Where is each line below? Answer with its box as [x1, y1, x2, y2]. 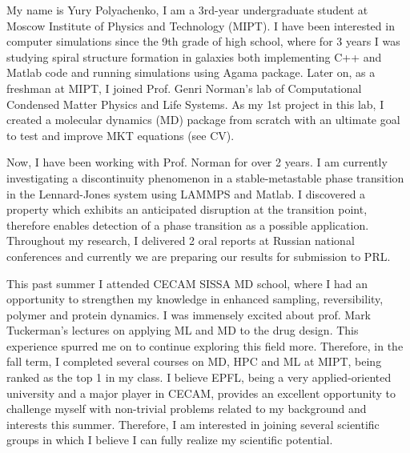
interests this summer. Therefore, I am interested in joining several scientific [6, 415, 380, 432]
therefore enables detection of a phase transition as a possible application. [6, 216, 369, 233]
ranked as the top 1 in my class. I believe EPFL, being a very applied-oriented [6, 369, 392, 386]
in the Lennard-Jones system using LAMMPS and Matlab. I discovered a [6, 185, 366, 202]
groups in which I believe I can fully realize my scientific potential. [6, 431, 333, 448]
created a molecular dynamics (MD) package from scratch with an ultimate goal [6, 111, 400, 128]
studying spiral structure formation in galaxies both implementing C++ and [6, 48, 382, 65]
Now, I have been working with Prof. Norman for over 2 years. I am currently [6, 154, 388, 170]
